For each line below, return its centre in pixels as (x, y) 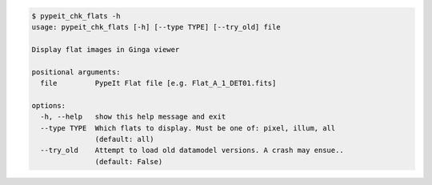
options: (49, 105)
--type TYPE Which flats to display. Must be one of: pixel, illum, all (188, 128)
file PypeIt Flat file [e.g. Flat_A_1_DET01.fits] (158, 83)
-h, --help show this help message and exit (133, 117)
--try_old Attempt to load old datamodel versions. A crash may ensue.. (192, 151)
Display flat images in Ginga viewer (106, 49)
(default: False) (129, 161)
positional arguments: (76, 72)
